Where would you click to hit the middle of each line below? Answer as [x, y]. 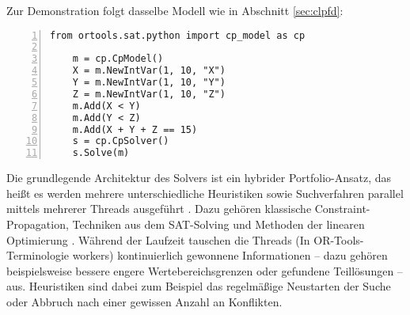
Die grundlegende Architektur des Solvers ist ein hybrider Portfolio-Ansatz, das [199, 178]
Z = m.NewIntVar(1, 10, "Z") [149, 94]
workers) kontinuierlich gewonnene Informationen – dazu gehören [230, 255]
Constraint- [342, 209]
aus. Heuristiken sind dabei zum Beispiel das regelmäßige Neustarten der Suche [199, 286]
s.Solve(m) [101, 153]
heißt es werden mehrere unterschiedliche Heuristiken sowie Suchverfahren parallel [205, 193]
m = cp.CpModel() [118, 59]
